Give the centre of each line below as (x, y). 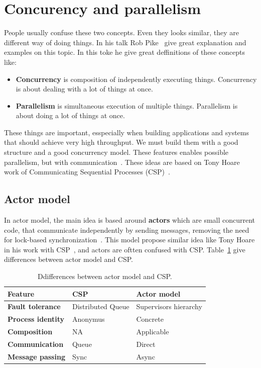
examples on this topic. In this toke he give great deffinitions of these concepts (124, 52)
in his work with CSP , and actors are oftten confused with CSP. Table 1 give (125, 249)
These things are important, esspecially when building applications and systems (126, 132)
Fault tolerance (34, 306)
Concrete (150, 319)
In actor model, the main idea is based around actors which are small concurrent (130, 220)
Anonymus (88, 319)
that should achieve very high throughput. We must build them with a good (121, 142)
